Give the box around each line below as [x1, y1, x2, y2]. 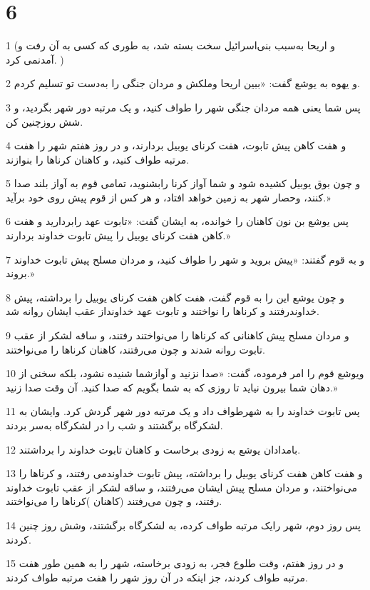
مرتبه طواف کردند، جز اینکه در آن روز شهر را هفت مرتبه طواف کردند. [6, 569, 308, 584]
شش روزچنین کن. [6, 114, 83, 129]
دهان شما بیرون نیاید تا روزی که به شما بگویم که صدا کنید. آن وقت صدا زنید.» [6, 379, 338, 394]
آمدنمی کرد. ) [6, 51, 64, 66]
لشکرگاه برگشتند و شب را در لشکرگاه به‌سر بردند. [6, 418, 223, 432]
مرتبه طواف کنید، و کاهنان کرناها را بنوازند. [6, 151, 190, 166]
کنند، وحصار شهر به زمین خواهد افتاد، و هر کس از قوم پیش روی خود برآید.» [6, 189, 331, 204]
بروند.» [6, 266, 35, 281]
